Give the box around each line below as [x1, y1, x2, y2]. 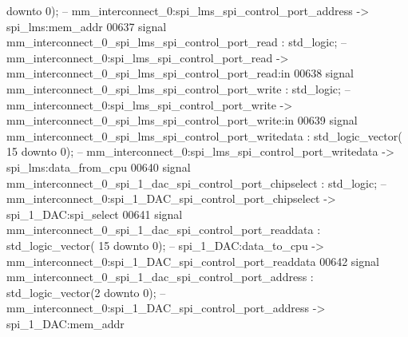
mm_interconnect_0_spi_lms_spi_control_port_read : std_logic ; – [6, 34, 347, 50]
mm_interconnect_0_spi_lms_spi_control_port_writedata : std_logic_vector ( [6, 127, 402, 144]
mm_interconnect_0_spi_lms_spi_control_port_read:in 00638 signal [6, 65, 354, 81]
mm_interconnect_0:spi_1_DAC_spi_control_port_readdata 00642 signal [6, 252, 379, 269]
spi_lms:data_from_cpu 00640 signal [6, 158, 191, 175]
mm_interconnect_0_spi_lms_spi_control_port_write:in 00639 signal [6, 112, 358, 129]
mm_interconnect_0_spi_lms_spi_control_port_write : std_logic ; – [6, 80, 351, 97]
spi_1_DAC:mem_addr [6, 315, 125, 331]
